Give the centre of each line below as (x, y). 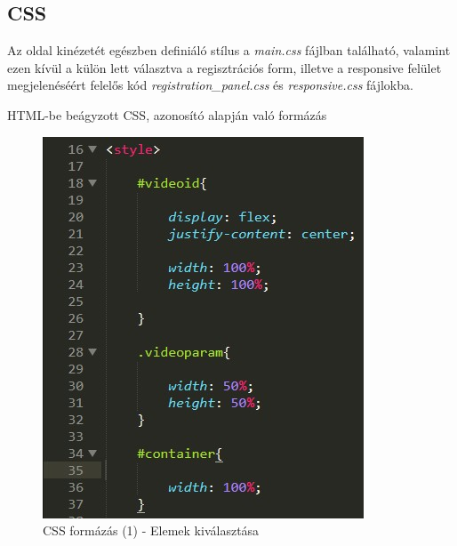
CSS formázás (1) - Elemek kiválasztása (151, 530)
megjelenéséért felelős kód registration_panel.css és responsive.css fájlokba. (210, 85)
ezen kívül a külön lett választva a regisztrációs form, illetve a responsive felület (224, 67)
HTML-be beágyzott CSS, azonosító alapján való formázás (167, 114)
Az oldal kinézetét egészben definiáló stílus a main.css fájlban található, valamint (229, 50)
